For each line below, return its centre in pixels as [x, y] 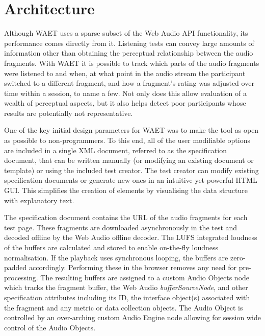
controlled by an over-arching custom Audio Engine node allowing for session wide [132, 317]
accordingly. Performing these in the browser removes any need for [133, 267]
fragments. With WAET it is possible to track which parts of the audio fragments [132, 63]
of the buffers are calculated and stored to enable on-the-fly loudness [111, 247]
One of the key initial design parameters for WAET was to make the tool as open [131, 130]
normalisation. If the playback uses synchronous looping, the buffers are [116, 257]
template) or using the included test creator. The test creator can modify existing [131, 170]
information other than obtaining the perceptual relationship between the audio [129, 53]
